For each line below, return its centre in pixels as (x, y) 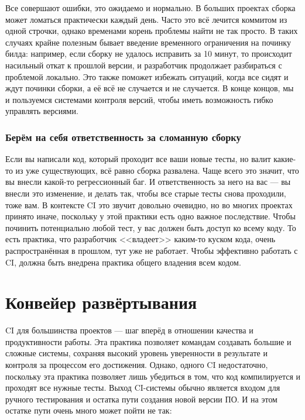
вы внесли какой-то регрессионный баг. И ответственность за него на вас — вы (148, 182)
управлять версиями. (42, 111)
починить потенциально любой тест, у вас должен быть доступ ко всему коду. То (151, 227)
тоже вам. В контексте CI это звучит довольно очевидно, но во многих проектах (149, 204)
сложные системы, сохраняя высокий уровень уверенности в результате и (136, 353)
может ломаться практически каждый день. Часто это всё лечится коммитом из (146, 19)
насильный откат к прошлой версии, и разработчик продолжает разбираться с (144, 65)
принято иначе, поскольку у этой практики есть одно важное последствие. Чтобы (150, 216)
